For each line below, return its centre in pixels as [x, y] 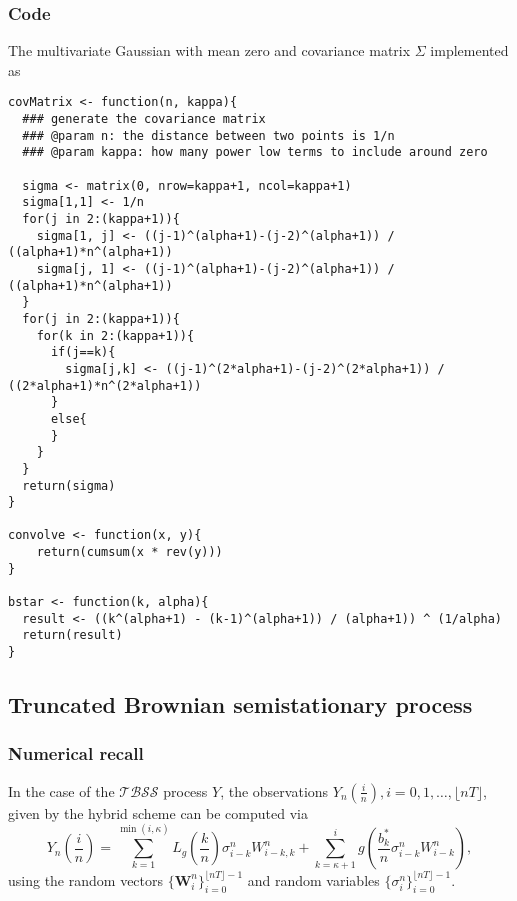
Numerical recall [76, 753]
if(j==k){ [83, 352]
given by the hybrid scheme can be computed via [158, 812]
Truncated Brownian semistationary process [240, 704]
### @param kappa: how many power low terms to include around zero [255, 152]
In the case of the [61, 790]
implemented [469, 50]
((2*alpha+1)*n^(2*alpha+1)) [105, 385]
